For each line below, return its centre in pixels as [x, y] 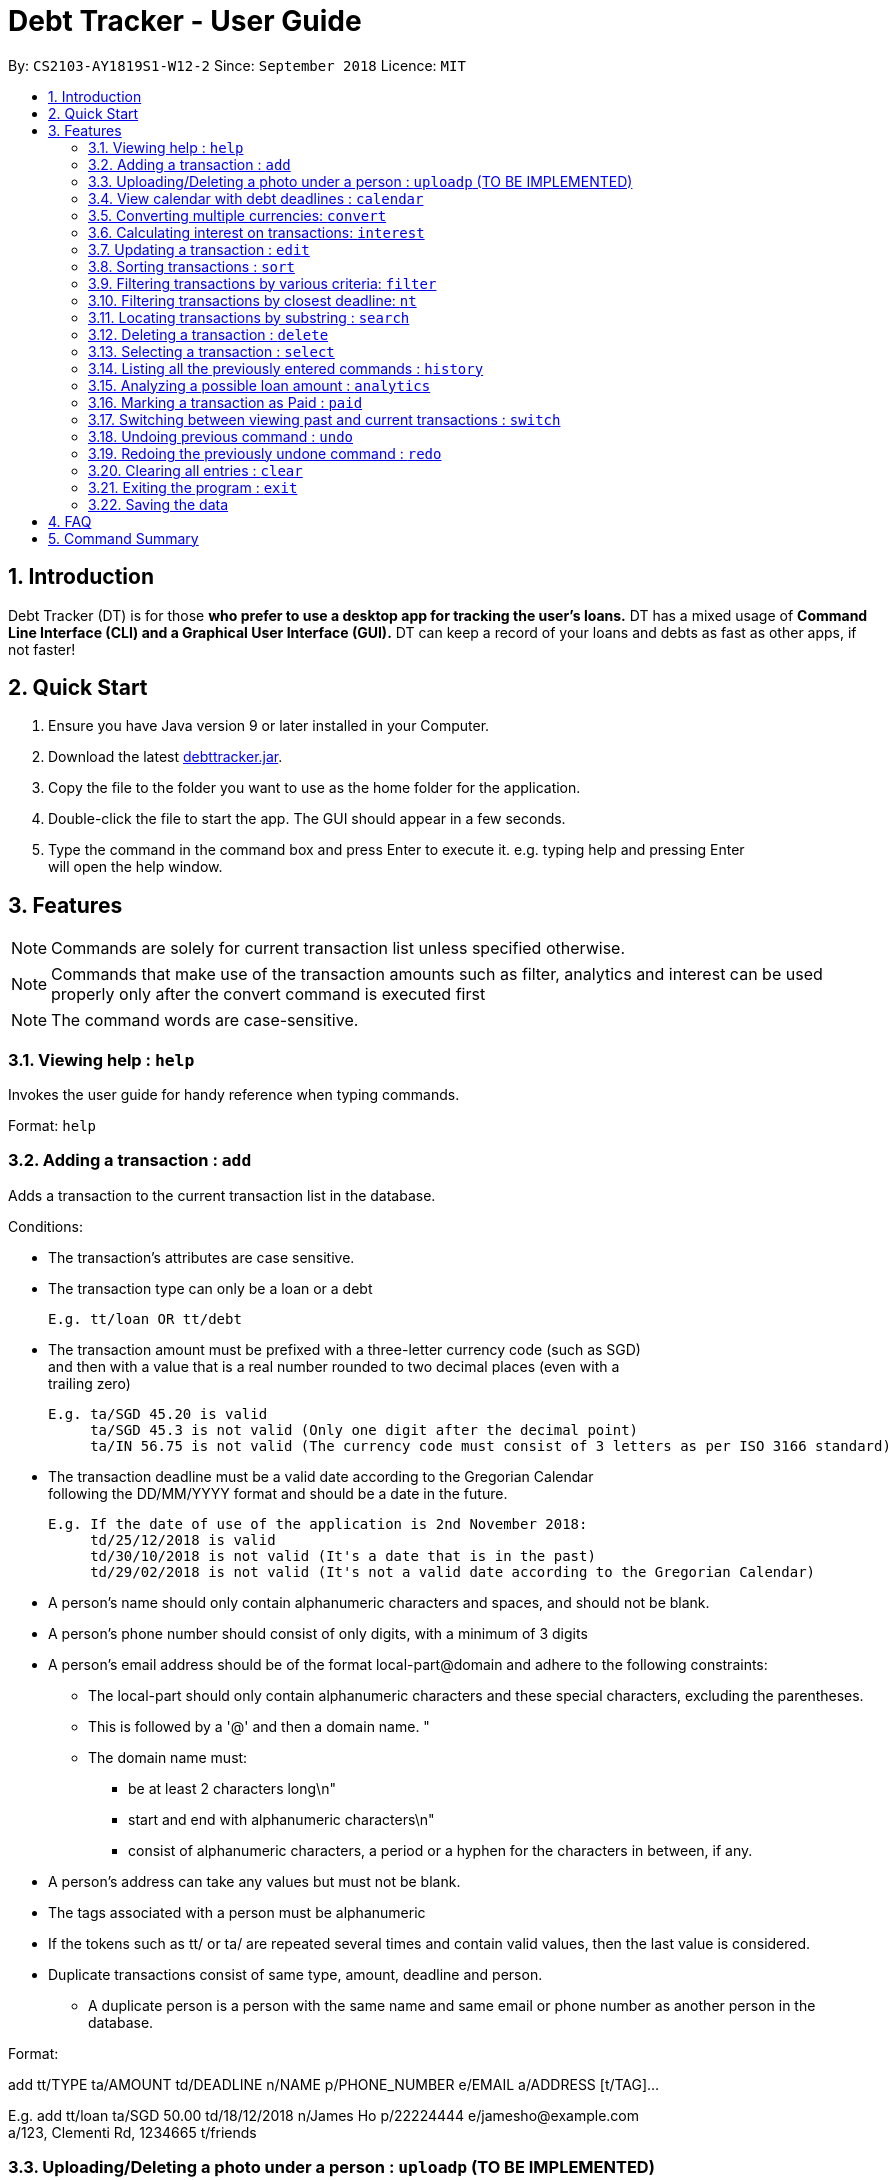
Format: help [52, 1126]
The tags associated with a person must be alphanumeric [237, 1912]
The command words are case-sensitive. [205, 1020]
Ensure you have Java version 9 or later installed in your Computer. [269, 726]
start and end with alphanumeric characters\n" [281, 1819]
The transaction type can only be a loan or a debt [210, 1288]
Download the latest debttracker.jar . [165, 757]
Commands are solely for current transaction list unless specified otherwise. [338, 948]
